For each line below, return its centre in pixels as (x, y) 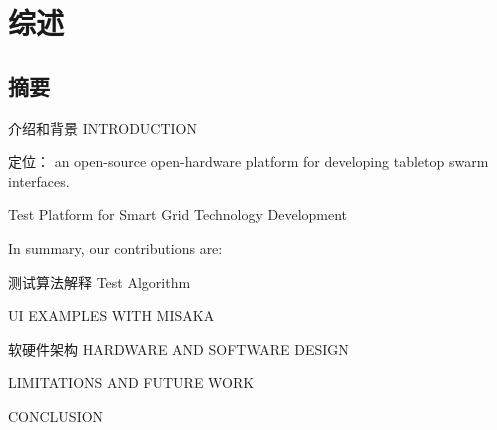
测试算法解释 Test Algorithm (99, 281)
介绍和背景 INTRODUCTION (102, 127)
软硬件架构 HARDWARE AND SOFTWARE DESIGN (178, 348)
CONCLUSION (56, 415)
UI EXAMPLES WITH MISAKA (111, 315)
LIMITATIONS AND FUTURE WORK (131, 382)
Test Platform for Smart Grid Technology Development (178, 214)
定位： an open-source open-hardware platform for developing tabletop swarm (248, 161)
